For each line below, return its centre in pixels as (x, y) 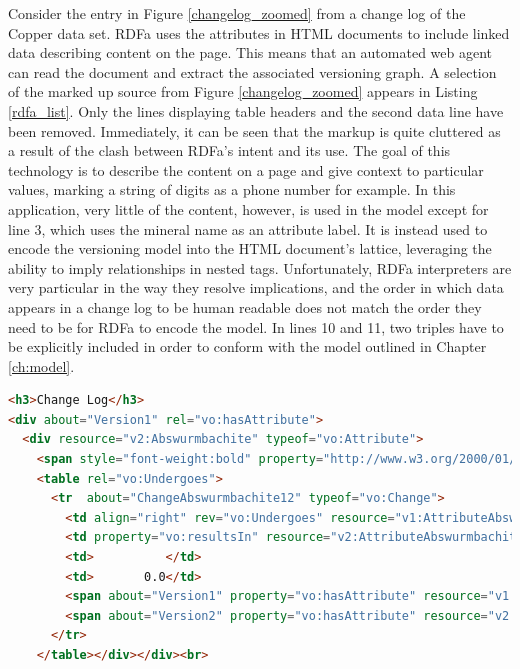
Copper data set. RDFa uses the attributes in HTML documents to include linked (259, 32)
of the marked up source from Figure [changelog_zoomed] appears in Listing (243, 91)
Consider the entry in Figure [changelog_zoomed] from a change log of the (237, 13)
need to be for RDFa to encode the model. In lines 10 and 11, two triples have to (256, 326)
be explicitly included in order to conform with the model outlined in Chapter (247, 346)
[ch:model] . (41, 365)
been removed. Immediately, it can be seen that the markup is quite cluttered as (254, 130)
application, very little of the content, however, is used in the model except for (248, 208)
